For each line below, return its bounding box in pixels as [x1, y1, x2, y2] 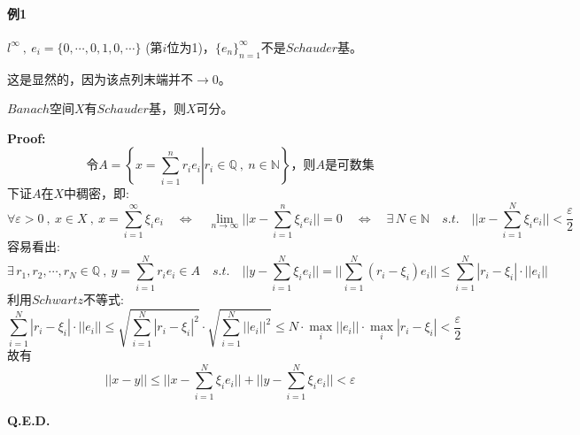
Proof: [7, 128, 46, 147]
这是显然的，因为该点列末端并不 [7, 69, 193, 88]
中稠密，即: [64, 184, 129, 202]
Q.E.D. [7, 410, 50, 429]
